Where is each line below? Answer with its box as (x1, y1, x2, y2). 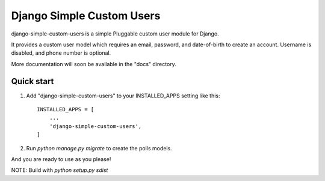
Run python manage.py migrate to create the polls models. (26, 144, 172, 152)
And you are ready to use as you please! (11, 155, 111, 162)
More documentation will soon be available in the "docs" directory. (11, 60, 177, 67)
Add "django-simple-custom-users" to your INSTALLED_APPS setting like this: (26, 92, 220, 99)
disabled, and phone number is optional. (11, 49, 111, 57)
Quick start (11, 76, 54, 87)
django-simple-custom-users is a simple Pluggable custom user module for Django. (11, 30, 219, 37)
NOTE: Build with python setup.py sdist (11, 167, 108, 174)
